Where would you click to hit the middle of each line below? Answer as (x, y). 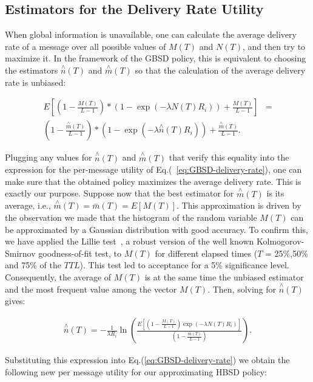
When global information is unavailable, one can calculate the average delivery (151, 34)
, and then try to (274, 46)
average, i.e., (28, 205)
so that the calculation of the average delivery (220, 70)
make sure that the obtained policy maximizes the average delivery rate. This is (153, 181)
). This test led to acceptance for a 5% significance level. (184, 265)
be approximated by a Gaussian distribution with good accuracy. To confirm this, (156, 229)
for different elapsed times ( (206, 253)
